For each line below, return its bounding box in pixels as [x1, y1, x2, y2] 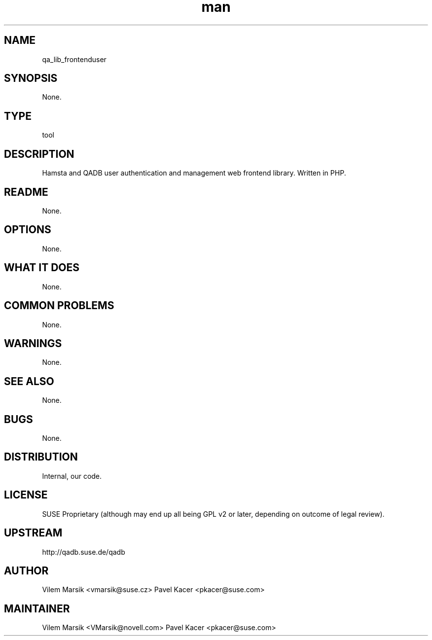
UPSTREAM [4, 527, 63, 539]
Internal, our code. [42, 471, 102, 480]
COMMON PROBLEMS [4, 299, 114, 312]
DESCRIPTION [4, 147, 74, 160]
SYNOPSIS [4, 72, 58, 85]
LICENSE [4, 489, 48, 501]
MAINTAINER [4, 602, 70, 615]
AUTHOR [4, 564, 49, 577]
